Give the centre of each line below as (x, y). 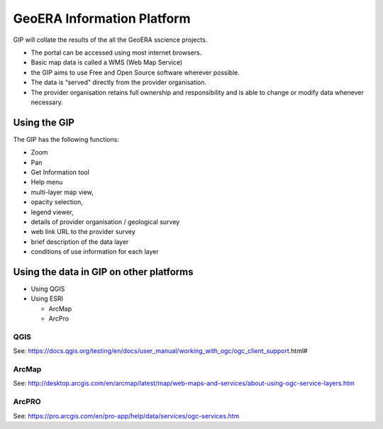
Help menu (47, 182)
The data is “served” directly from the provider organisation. (119, 82)
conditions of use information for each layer (95, 252)
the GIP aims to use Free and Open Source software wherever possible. (135, 72)
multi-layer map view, (62, 192)
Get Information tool (60, 172)
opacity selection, (57, 202)
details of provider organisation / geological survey (105, 222)
